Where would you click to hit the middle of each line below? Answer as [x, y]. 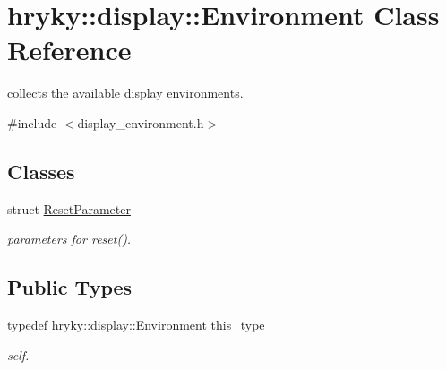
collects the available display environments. [125, 93]
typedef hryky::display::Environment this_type [136, 325]
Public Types [70, 287]
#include [32, 122]
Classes [41, 171]
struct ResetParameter [69, 208]
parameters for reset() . [69, 239]
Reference [69, 50]
